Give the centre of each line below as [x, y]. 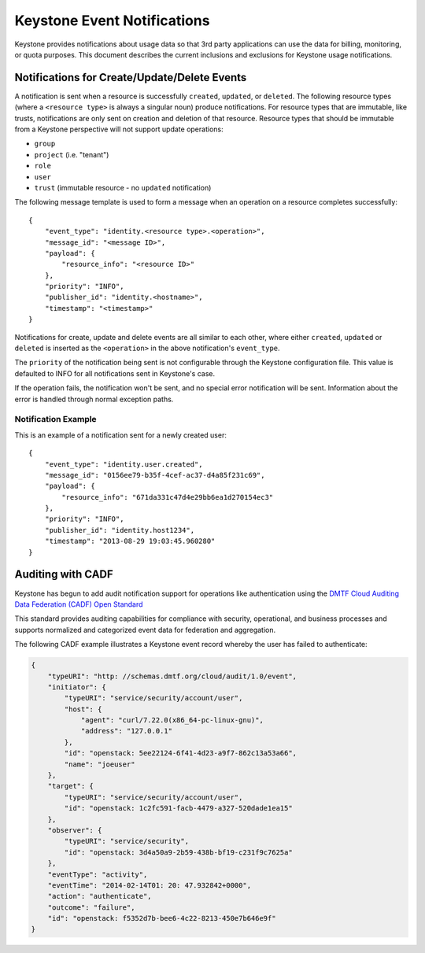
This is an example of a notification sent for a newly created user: [121, 435]
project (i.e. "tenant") [72, 154]
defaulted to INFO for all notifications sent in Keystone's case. [115, 373]
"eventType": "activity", [98, 874]
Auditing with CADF [64, 574]
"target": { [71, 786]
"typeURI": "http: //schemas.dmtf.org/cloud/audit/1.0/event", [172, 676]
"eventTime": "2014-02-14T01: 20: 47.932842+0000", [150, 885]
